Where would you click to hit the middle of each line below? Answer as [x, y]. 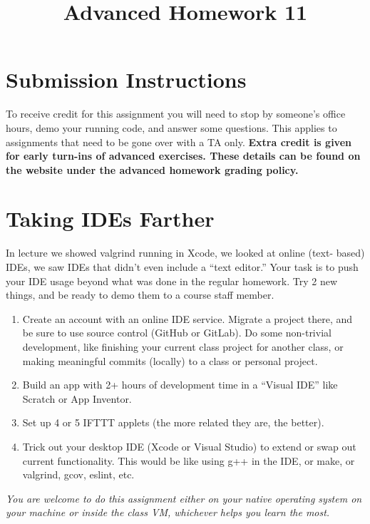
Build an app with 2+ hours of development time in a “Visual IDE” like [180, 385]
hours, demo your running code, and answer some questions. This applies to [171, 127]
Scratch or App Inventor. [77, 398]
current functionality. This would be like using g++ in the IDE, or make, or [189, 460]
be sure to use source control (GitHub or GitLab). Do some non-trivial [177, 333]
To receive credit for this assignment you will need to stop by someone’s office [176, 114]
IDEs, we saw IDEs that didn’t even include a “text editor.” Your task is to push [182, 267]
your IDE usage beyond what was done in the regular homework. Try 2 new [172, 281]
